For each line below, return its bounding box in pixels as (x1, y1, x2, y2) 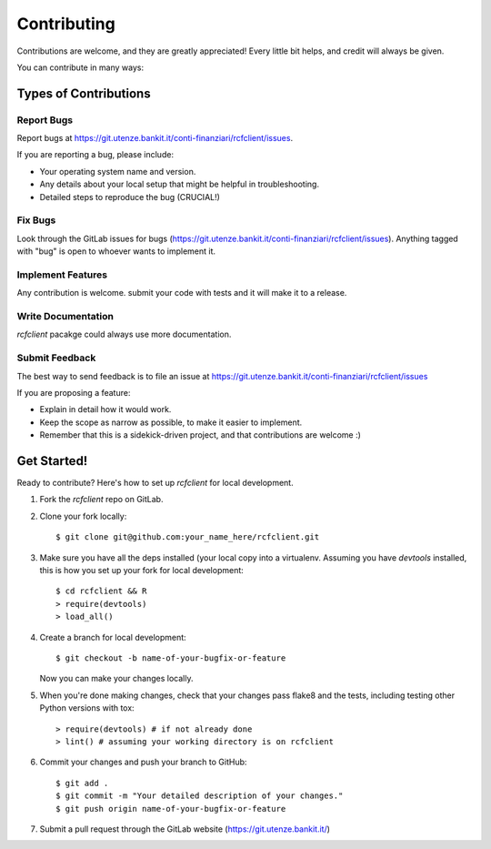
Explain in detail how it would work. (39, 404, 172, 415)
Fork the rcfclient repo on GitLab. (39, 494, 164, 505)
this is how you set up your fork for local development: (39, 565, 245, 576)
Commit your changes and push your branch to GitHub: (39, 756, 247, 768)
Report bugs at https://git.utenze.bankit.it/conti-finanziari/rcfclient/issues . (16, 133, 294, 144)
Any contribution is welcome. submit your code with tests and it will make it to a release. (16, 288, 347, 298)
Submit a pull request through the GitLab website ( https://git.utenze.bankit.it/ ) (39, 824, 331, 834)
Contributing (16, 14, 115, 34)
